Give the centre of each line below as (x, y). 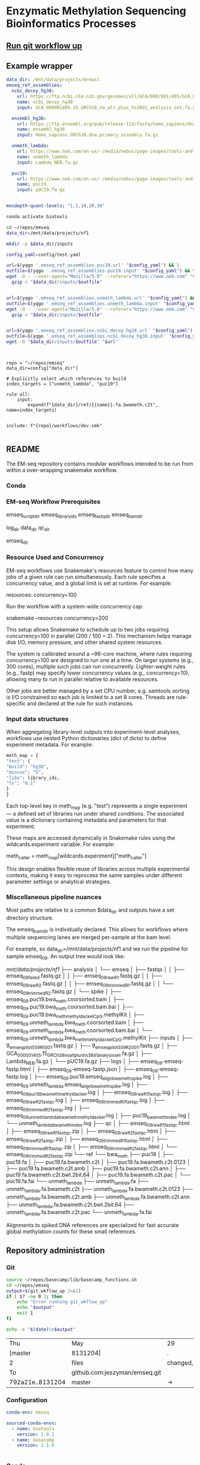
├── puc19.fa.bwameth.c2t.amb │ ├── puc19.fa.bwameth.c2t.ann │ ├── (96, 1169)
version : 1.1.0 (36, 1445)
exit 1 (25, 1313)
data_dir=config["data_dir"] (42, 369)
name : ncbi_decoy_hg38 (45, 102)
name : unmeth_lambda (42, 157)
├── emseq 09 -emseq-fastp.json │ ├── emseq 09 (97, 1069)
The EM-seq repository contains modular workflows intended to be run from (100, 464)
